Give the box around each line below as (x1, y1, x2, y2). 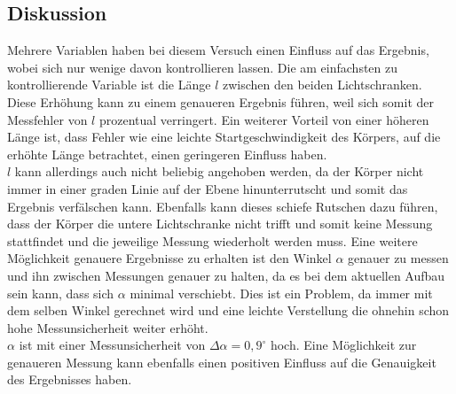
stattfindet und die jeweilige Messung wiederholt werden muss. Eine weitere (7, 231, 418, 250)
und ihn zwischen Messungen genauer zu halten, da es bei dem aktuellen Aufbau (7, 266, 445, 284)
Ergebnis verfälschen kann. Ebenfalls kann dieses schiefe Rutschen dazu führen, (7, 197, 438, 215)
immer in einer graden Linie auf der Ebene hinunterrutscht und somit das (7, 179, 408, 197)
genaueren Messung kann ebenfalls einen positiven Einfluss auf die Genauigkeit (7, 352, 436, 371)
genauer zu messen (348, 249, 449, 267)
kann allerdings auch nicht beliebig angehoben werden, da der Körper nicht (14, 162, 424, 181)
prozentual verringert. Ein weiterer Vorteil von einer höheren (98, 110, 429, 128)
